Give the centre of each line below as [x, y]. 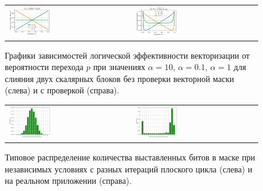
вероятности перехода [44, 67]
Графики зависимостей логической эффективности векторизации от [127, 55]
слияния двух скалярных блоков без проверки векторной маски [120, 78]
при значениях [119, 67]
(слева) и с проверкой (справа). [62, 90]
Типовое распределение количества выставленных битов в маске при [130, 157]
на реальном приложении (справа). [68, 181]
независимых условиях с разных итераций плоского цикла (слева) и [129, 169]
